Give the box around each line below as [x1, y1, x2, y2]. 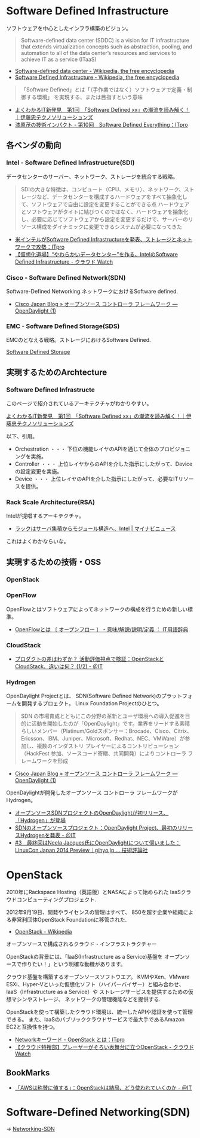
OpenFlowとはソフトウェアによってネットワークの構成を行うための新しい [6, 605, 188, 613]
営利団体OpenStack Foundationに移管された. [16, 916, 127, 923]
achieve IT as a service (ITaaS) [20, 56, 97, 63]
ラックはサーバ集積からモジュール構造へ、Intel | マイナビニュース [14, 525, 176, 533]
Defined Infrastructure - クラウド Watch [14, 258, 113, 265]
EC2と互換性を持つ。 [6, 1023, 59, 1030]
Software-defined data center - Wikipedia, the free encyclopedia [14, 67, 174, 74]
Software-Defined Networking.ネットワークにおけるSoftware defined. [6, 287, 178, 295]
